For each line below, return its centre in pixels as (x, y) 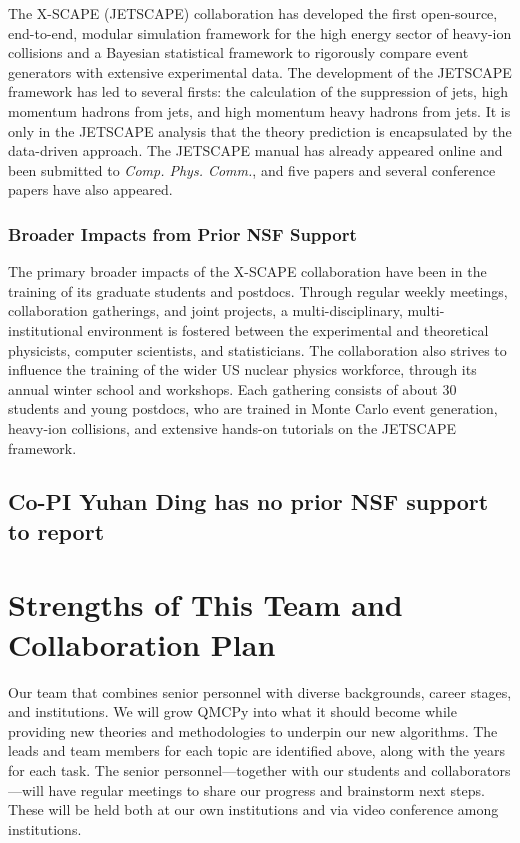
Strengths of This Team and (205, 604)
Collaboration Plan (142, 643)
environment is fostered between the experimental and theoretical (288, 329)
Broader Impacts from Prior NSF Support (182, 233)
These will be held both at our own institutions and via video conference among (253, 809)
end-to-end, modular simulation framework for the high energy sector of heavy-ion (260, 32)
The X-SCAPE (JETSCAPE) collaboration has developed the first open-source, (253, 13)
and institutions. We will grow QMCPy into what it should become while (232, 711)
